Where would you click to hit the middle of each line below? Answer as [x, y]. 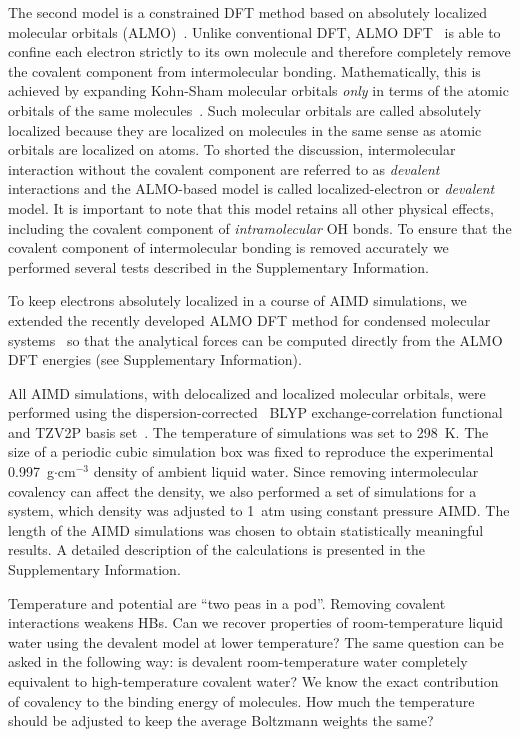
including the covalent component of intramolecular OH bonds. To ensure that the [260, 227]
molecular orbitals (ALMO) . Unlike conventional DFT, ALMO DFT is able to [254, 31]
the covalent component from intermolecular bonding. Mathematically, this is [244, 70]
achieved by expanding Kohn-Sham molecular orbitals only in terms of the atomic [258, 90]
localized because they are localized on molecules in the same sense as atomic [245, 129]
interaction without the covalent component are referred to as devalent [224, 168]
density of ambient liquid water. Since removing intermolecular [286, 471]
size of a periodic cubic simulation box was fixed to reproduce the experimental [251, 451]
